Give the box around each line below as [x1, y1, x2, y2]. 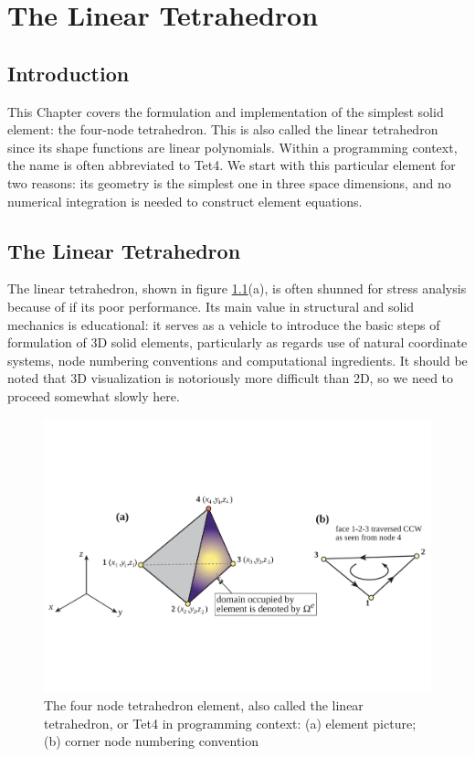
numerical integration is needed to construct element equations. [7, 191, 363, 210]
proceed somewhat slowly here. [7, 386, 180, 405]
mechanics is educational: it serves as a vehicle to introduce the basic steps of [7, 315, 440, 334]
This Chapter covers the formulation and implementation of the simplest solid [7, 101, 444, 121]
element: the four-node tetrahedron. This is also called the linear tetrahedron [7, 120, 438, 139]
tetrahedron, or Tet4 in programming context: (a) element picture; [44, 713, 417, 732]
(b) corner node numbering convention [44, 731, 259, 751]
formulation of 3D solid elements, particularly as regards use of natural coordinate [7, 333, 468, 352]
